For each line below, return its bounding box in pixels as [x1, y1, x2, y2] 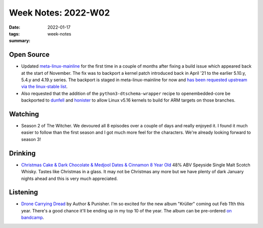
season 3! [21, 136, 41, 142]
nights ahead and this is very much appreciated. [21, 175, 118, 181]
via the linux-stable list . [21, 84, 68, 89]
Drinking [9, 149, 36, 158]
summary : [9, 38, 31, 44]
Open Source [9, 51, 50, 59]
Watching [9, 110, 39, 118]
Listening [9, 188, 38, 196]
